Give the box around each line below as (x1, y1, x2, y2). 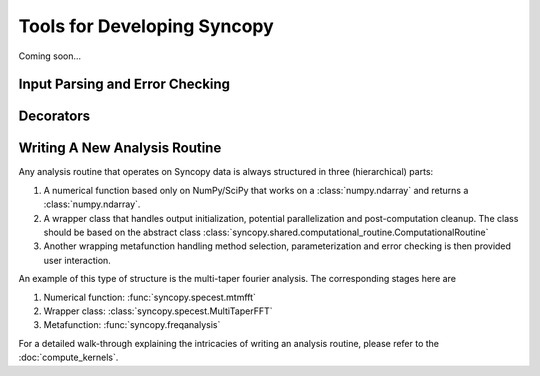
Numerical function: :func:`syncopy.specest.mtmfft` (43, 291, 257, 303)
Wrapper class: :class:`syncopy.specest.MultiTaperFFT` (43, 305, 274, 317)
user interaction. (43, 254, 112, 266)
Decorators (18, 108, 91, 125)
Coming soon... (18, 50, 82, 62)
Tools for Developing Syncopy (18, 15, 274, 37)
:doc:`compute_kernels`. (18, 351, 119, 364)
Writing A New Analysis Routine (18, 140, 222, 157)
